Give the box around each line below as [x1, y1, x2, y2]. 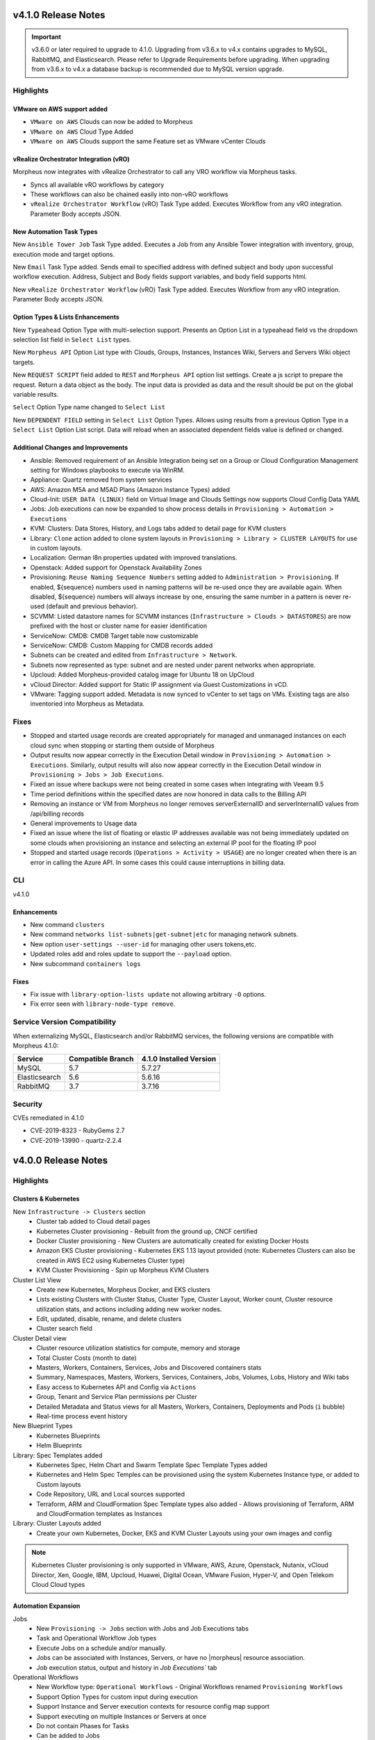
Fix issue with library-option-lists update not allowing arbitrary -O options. [30, 990, 267, 998]
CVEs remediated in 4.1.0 [12, 1114, 85, 1122]
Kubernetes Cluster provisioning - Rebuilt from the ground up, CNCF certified [36, 1227, 258, 1235]
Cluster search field [36, 1324, 93, 1333]
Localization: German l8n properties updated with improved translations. [30, 553, 237, 562]
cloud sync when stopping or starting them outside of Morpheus [30, 741, 215, 750]
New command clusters [30, 921, 105, 929]
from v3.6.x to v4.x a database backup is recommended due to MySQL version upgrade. [31, 65, 285, 73]
